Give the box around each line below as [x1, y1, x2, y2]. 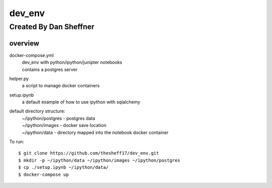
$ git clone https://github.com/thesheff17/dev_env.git [18, 150, 159, 156]
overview [9, 39, 40, 47]
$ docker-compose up [18, 171, 69, 177]
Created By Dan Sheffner [9, 22, 95, 31]
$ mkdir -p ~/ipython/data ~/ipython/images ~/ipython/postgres [18, 157, 181, 163]
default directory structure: [9, 108, 65, 114]
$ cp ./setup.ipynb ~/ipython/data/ [18, 164, 109, 170]
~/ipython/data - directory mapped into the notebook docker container [22, 129, 169, 136]
